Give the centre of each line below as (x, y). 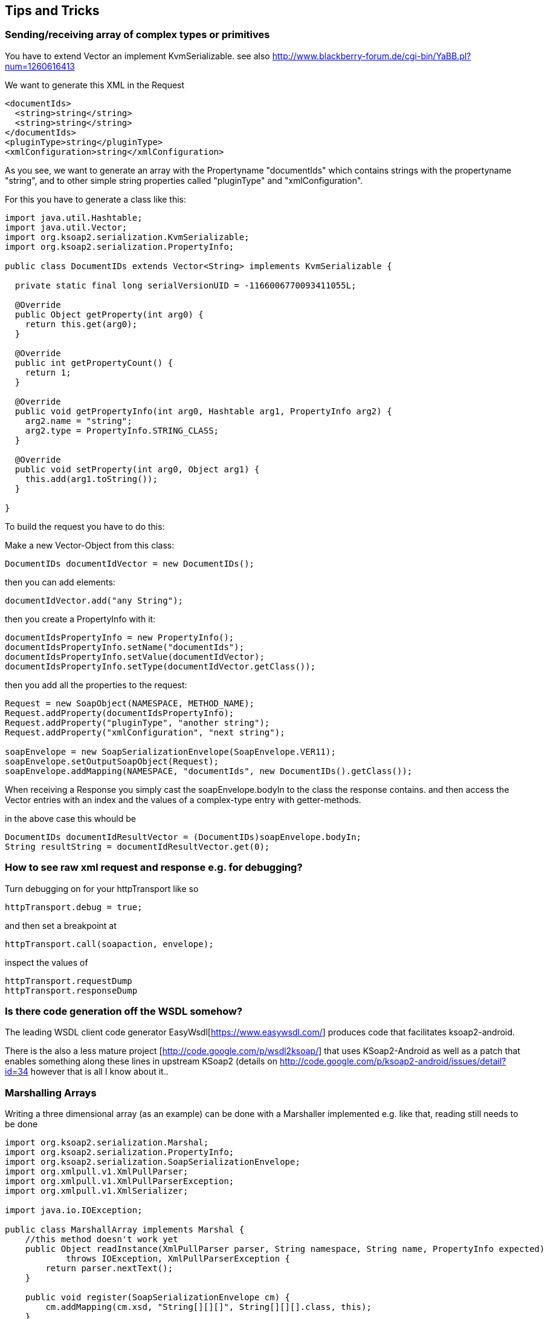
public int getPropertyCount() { (94, 363)
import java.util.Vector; (66, 227)
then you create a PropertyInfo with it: (80, 619)
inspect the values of (47, 962)
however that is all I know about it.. (99, 1072)
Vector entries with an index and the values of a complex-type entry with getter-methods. (183, 800)
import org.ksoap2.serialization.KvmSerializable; (127, 237)
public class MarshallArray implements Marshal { (125, 1230)
